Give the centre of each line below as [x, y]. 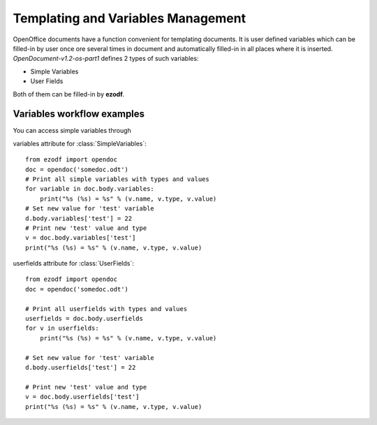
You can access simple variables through [72, 131]
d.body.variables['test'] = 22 [79, 218]
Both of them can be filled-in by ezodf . [69, 94]
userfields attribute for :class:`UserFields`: [73, 264]
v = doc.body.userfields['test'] [82, 397]
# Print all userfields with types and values [106, 309]
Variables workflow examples [79, 114]
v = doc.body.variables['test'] [81, 238]
